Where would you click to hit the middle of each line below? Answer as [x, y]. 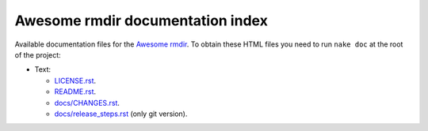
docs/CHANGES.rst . [87, 103]
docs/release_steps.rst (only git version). [121, 114]
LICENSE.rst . [75, 80]
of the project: [38, 54]
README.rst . [75, 92]
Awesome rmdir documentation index [141, 21]
